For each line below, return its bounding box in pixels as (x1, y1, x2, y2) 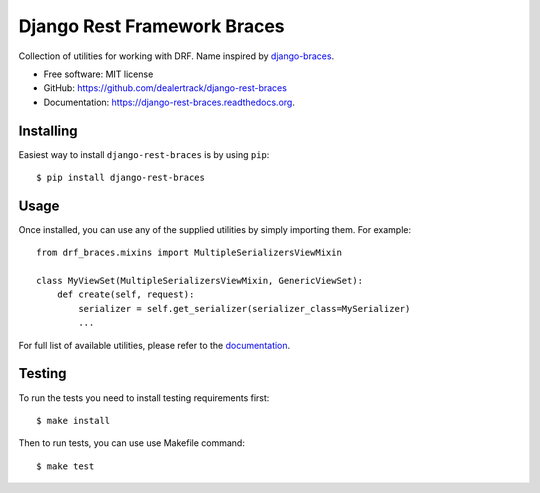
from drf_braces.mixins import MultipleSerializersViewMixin (36, 247, 342, 259)
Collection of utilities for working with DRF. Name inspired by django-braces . (18, 50, 335, 62)
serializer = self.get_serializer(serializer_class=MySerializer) (78, 303, 411, 314)
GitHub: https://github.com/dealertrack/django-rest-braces (43, 82, 287, 94)
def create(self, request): (56, 289, 195, 300)
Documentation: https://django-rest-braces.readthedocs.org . (43, 96, 295, 108)
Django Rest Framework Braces (18, 15, 285, 37)
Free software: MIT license (43, 68, 154, 80)
